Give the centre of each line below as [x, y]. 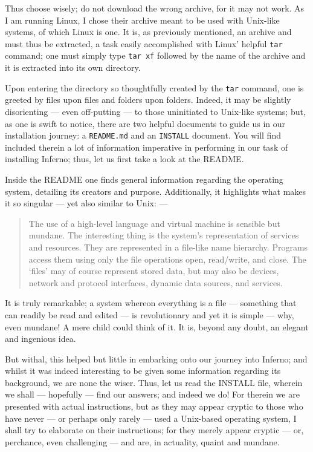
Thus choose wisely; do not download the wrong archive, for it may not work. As [155, 8]
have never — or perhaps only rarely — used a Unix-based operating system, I [151, 418]
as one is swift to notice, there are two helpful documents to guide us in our [145, 123]
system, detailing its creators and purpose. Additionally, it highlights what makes [156, 191]
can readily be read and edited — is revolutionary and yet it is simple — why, [150, 314]
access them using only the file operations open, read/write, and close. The [167, 259]
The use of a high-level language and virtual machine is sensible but [154, 223]
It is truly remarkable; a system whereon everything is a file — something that [151, 303]
